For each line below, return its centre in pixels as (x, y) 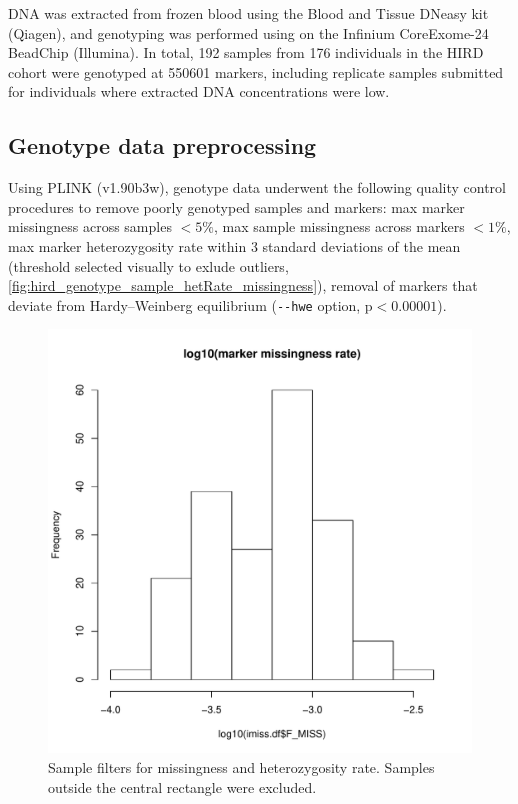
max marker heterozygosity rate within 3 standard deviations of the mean (234, 245)
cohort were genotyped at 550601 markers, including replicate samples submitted (256, 71)
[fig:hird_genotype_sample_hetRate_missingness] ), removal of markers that (243, 285)
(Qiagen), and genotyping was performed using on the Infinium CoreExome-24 (248, 32)
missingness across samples (90, 226)
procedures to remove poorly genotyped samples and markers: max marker (236, 206)
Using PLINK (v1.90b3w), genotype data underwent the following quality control (257, 187)
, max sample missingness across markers (339, 226)
